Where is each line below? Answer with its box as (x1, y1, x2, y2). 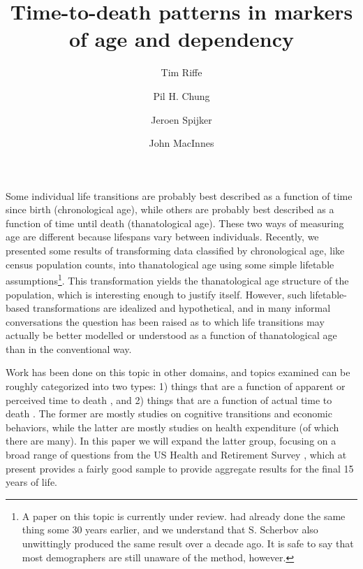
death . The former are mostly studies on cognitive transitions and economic (6, 406, 332, 421)
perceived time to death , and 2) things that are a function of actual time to (6, 392, 332, 407)
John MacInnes (149, 136, 214, 150)
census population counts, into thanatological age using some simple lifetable (6, 257, 334, 271)
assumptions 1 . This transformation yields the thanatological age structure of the (6, 271, 349, 287)
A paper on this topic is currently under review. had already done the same (22, 508, 346, 523)
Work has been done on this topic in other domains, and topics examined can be (6, 365, 350, 380)
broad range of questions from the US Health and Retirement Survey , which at (6, 447, 347, 462)
